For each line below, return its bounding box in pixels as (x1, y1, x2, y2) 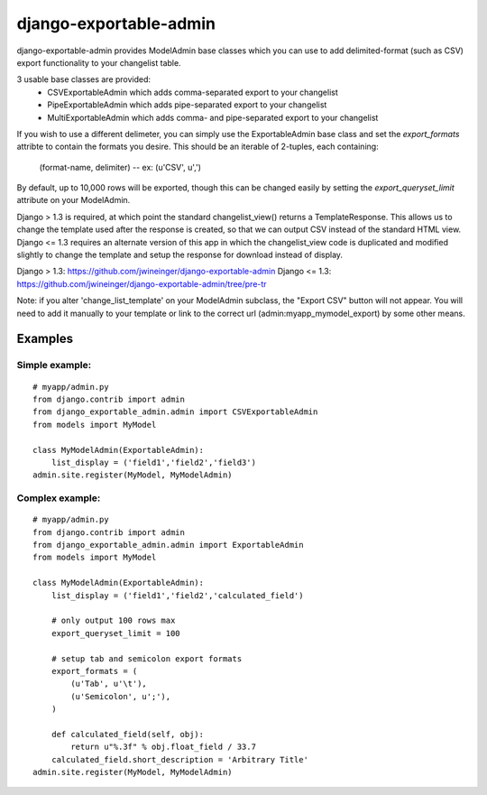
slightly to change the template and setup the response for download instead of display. (16, 249, 343, 261)
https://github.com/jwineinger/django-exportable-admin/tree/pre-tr (16, 278, 267, 289)
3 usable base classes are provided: (16, 74, 152, 85)
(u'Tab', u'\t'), (70, 679, 148, 689)
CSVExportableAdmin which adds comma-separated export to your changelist (47, 87, 338, 97)
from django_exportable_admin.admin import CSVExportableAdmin (32, 407, 318, 417)
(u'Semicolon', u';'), (70, 691, 171, 701)
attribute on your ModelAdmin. (16, 195, 131, 206)
